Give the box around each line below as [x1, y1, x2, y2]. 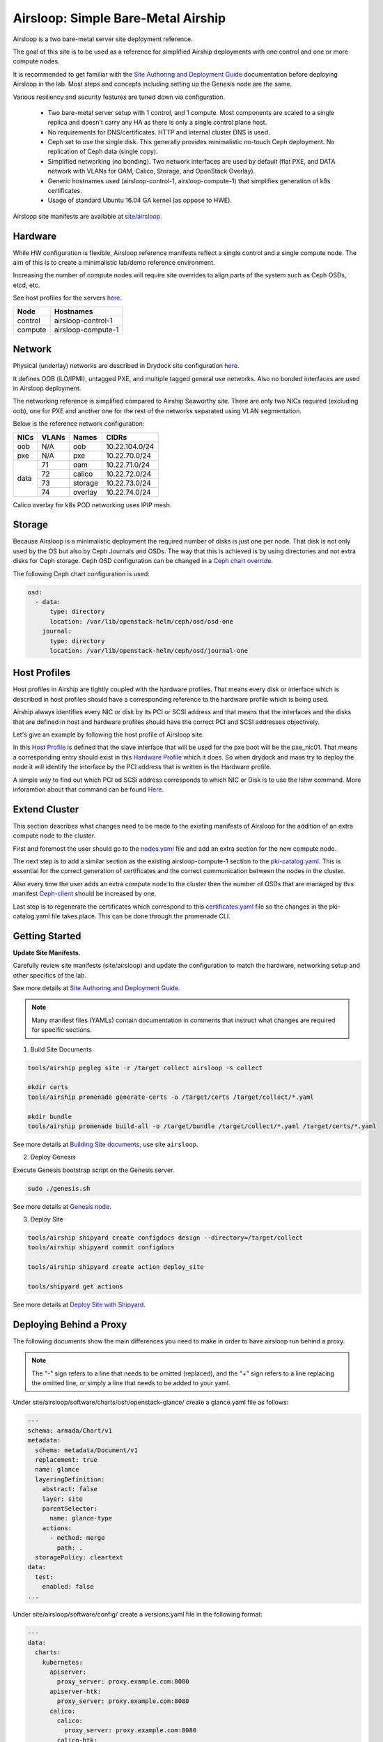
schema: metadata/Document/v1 [35, 1446, 139, 1454]
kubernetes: [42, 1658, 84, 1666]
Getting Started [13, 930, 81, 942]
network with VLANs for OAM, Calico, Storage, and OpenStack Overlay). [47, 167, 256, 176]
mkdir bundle [27, 1112, 72, 1120]
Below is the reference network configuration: [13, 419, 145, 428]
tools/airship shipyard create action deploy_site [27, 1263, 205, 1271]
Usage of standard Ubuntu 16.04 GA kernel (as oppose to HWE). [47, 196, 233, 205]
